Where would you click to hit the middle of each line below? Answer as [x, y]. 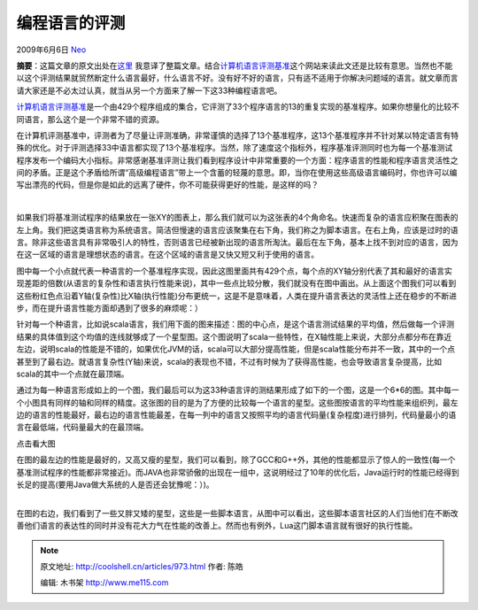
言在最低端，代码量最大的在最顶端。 [82, 427]
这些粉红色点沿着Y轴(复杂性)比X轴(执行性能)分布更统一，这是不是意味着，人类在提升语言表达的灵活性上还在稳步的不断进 [237, 296]
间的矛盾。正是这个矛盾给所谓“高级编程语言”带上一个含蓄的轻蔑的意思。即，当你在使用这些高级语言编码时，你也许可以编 [237, 173]
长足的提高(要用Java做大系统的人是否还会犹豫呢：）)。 [115, 485]
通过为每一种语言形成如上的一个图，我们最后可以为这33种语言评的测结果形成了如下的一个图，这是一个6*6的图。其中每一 [238, 390]
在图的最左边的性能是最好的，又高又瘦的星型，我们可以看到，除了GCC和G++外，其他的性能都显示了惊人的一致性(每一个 [236, 459]
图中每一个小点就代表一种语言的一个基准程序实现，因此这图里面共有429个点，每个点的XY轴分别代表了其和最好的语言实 [235, 271]
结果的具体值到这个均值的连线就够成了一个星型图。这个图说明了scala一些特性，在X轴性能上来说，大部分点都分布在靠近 [234, 336]
